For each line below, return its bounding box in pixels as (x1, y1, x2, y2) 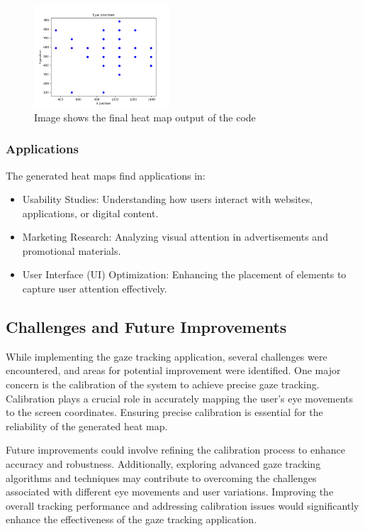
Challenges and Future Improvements (6, 316, 287, 338)
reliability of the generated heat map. (6, 418, 168, 433)
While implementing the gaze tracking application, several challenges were (6, 349, 327, 363)
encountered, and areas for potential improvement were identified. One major (6, 363, 341, 378)
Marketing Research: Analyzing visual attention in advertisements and (22, 229, 328, 244)
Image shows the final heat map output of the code (34, 109, 256, 124)
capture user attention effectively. (22, 281, 167, 296)
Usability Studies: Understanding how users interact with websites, (22, 192, 313, 207)
